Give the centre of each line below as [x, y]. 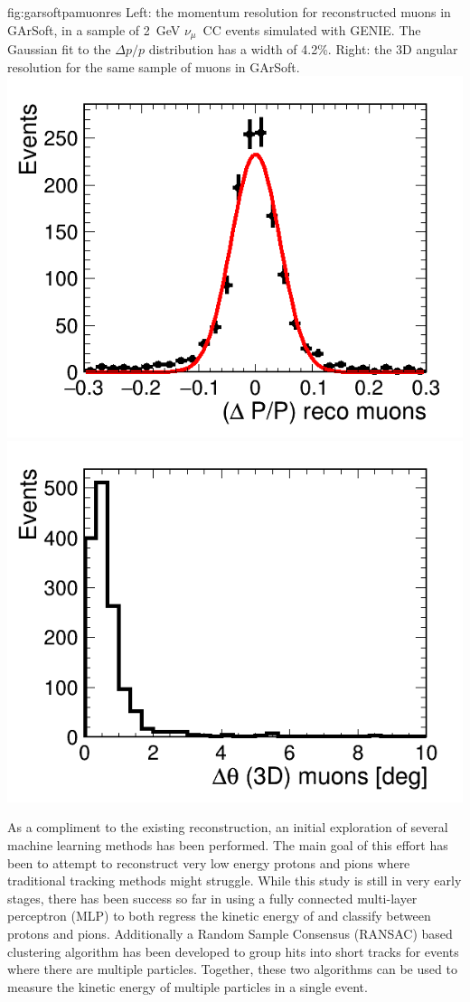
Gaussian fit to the [59, 49]
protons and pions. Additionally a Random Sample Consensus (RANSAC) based [230, 933]
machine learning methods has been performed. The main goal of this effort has [228, 844]
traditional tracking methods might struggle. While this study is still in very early [235, 880]
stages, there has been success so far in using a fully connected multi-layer [212, 898]
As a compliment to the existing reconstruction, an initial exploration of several [228, 827]
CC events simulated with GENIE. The [312, 29]
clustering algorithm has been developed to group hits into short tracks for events [233, 951]
